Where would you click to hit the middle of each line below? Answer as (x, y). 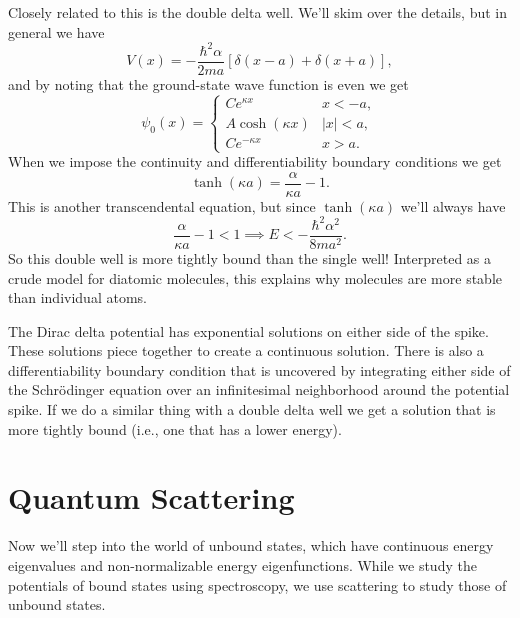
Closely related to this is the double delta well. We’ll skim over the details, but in (257, 12)
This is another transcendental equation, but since (162, 205)
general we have (56, 31)
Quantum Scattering (151, 497)
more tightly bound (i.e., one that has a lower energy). (175, 428)
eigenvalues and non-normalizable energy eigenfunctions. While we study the (242, 564)
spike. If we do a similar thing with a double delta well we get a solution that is (252, 409)
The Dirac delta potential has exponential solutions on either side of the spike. (248, 330)
